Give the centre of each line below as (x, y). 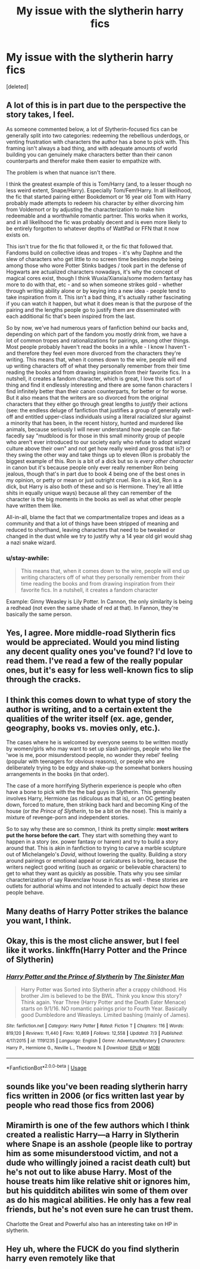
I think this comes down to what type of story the (99, 700)
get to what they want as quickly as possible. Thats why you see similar (94, 873)
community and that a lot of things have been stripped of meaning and (93, 523)
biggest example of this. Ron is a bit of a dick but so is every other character (100, 461)
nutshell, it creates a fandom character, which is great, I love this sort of (94, 378)
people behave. (25, 893)
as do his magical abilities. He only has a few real (99, 1200)
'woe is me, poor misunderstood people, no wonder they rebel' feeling (92, 755)
